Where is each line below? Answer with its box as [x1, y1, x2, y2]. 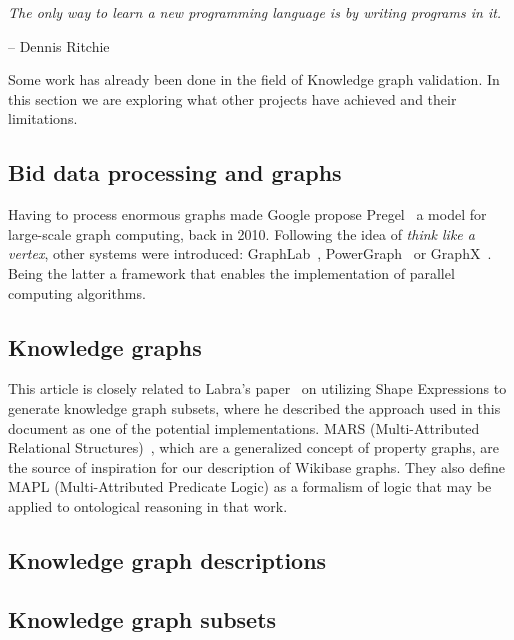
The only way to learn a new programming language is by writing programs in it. [8, 2, 502, 22]
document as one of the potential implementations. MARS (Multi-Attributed [8, 417, 480, 438]
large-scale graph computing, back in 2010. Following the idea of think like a [8, 223, 475, 244]
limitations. [8, 108, 78, 129]
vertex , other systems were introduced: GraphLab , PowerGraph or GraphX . [8, 243, 492, 264]
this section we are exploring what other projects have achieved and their [8, 88, 457, 109]
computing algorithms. [8, 282, 146, 303]
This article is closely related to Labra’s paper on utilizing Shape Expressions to [8, 378, 507, 399]
